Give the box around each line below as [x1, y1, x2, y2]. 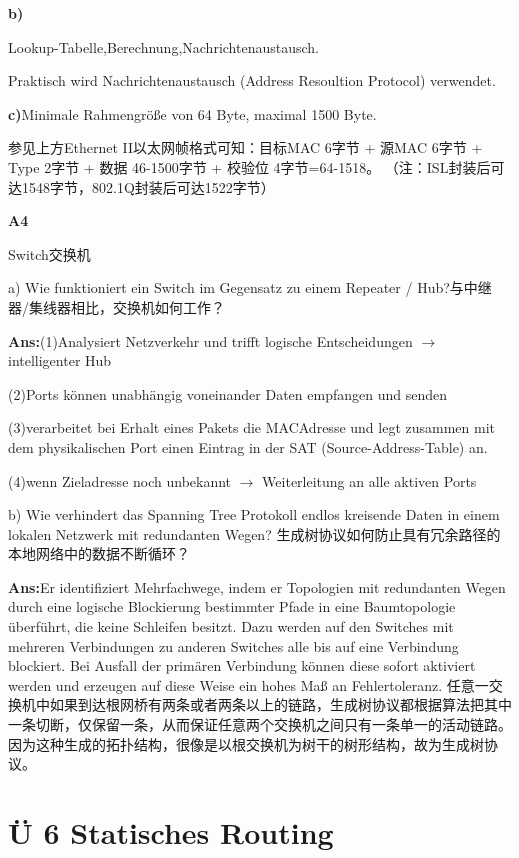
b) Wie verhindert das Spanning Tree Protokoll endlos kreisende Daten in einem [8, 504, 500, 525]
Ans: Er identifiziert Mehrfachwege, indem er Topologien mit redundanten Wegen [8, 576, 506, 597]
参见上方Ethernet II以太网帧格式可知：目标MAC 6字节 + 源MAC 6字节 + [8, 137, 483, 158]
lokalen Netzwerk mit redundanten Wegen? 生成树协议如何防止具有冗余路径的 [8, 523, 501, 544]
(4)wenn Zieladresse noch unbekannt [8, 470, 232, 491]
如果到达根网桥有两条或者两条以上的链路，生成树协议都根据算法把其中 [49, 694, 512, 715]
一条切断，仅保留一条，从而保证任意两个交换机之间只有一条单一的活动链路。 [8, 714, 512, 735]
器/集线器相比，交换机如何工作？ [8, 296, 225, 317]
